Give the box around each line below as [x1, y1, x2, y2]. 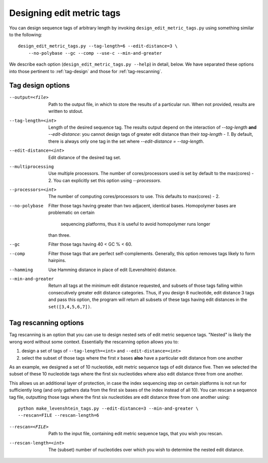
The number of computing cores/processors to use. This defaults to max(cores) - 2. [48, 193, 220, 199]
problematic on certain [48, 209, 95, 216]
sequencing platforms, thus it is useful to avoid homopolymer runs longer [61, 221, 210, 227]
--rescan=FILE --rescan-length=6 [18, 413, 99, 418]
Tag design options [9, 81, 70, 90]
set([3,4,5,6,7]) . [48, 303, 92, 309]
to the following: [9, 31, 42, 37]
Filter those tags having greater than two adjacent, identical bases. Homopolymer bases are [48, 202, 236, 208]
